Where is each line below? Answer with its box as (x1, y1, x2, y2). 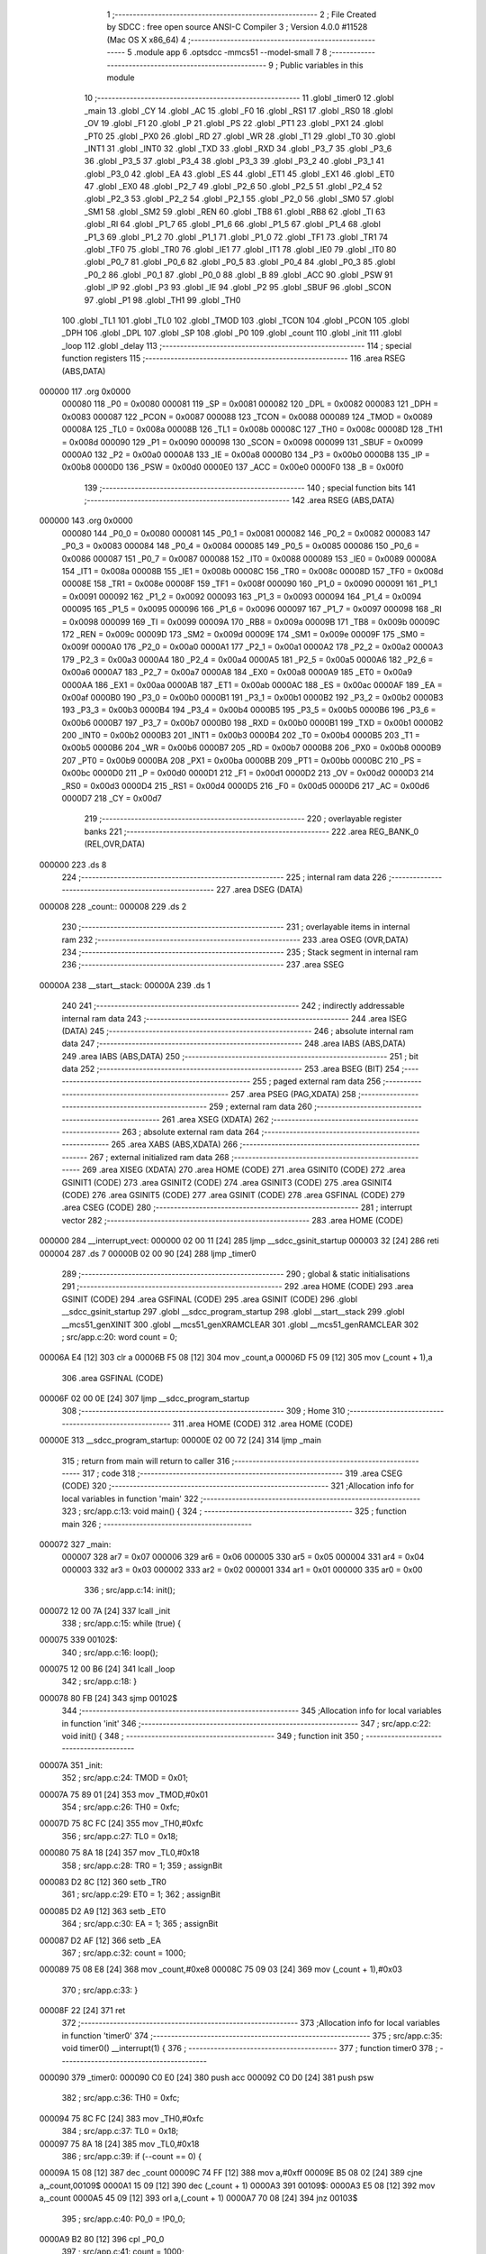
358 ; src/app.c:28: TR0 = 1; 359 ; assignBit (61, 1860, 223, 1871)
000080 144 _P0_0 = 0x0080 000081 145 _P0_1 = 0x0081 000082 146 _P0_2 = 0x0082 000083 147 (61, 527, 431, 538)
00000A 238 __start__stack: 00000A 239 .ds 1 (39, 979, 211, 991)
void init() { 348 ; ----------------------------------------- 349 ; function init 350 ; (61, 1731, 364, 1742)
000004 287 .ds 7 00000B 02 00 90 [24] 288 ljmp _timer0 (39, 1248, 256, 1259)
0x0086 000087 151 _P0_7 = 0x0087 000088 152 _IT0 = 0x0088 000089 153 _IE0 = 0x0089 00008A (61, 553, 436, 563)
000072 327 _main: (39, 1538, 112, 1550)
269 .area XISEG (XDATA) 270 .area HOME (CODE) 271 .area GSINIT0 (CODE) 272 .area (82, 1164, 406, 1176)
